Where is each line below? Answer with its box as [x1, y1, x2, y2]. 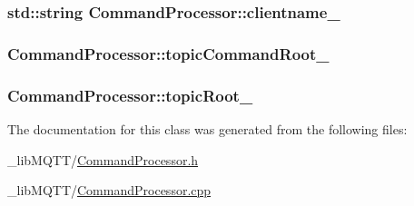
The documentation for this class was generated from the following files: [7, 119, 408, 138]
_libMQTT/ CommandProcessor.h [7, 150, 199, 169]
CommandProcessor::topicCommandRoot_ [7, 42, 330, 64]
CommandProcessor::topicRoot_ [7, 83, 253, 106]
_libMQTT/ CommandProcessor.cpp [7, 181, 212, 200]
